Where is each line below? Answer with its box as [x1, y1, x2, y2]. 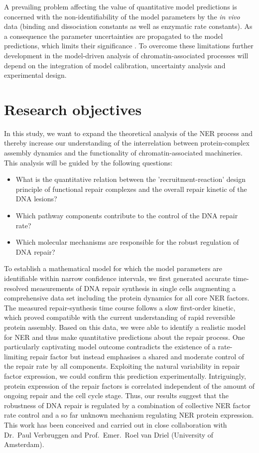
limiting [4, 351, 28, 361]
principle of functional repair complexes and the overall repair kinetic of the [15, 183, 247, 194]
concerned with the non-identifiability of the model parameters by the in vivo [4, 11, 240, 21]
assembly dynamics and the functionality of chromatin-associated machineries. [4, 148, 243, 158]
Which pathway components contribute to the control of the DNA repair [15, 210, 238, 221]
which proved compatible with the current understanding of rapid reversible [4, 312, 236, 322]
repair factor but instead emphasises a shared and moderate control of [30, 351, 245, 361]
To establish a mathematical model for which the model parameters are [4, 263, 222, 274]
